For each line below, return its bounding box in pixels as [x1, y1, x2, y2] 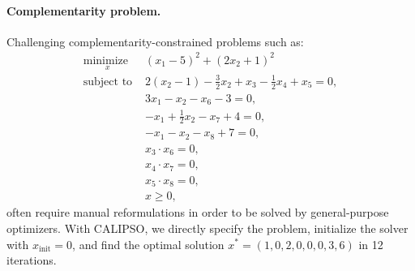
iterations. [6, 252, 57, 269]
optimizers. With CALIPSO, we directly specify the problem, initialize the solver [6, 219, 409, 236]
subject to [83, 75, 133, 88]
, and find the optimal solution [72, 235, 225, 252]
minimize [83, 54, 128, 67]
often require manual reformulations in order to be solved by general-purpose [6, 204, 389, 221]
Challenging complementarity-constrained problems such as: [6, 32, 304, 49]
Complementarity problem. [6, 2, 161, 19]
